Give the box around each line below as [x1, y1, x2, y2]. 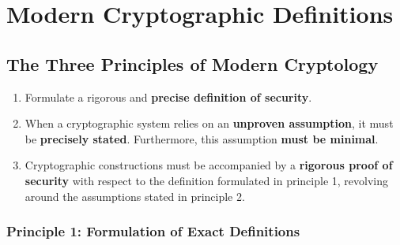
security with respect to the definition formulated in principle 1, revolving [25, 172, 388, 188]
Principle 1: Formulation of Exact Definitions [6, 221, 300, 241]
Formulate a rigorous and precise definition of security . [25, 88, 312, 105]
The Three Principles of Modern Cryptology [6, 51, 379, 76]
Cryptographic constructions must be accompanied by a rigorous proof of [25, 157, 393, 173]
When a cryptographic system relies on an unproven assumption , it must [25, 115, 394, 132]
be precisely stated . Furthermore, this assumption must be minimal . [25, 130, 379, 147]
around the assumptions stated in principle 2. [25, 187, 245, 204]
